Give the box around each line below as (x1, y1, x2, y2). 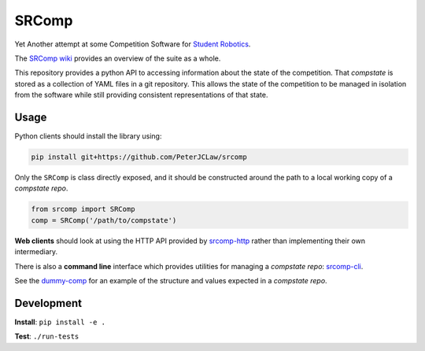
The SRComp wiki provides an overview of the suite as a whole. (14, 54, 221, 63)
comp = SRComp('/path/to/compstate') (31, 216, 177, 224)
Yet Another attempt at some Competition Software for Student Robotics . (14, 39, 251, 49)
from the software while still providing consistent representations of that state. (14, 91, 268, 100)
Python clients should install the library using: (14, 131, 162, 141)
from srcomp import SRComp (31, 205, 135, 214)
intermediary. (14, 247, 58, 257)
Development (14, 296, 83, 310)
